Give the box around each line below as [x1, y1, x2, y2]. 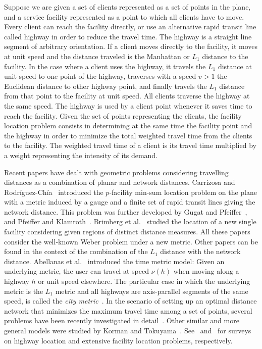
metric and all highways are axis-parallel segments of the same [55, 285, 248, 296]
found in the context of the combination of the [4, 246, 148, 257]
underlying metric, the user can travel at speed [4, 266, 149, 276]
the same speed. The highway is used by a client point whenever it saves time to [4, 100, 252, 111]
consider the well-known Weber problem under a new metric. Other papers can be [4, 236, 258, 246]
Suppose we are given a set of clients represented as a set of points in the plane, [4, 2, 251, 12]
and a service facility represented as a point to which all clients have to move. [4, 11, 244, 22]
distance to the [202, 51, 248, 61]
